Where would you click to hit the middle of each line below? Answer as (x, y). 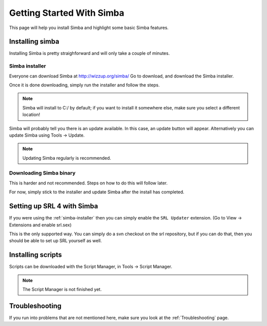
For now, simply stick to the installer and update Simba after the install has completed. (97, 192)
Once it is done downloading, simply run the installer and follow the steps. (85, 85)
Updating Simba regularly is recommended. (67, 158)
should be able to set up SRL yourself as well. (56, 241)
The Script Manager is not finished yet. (62, 290)
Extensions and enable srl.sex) (40, 225)
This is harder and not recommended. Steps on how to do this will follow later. (89, 183)
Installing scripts (36, 255)
